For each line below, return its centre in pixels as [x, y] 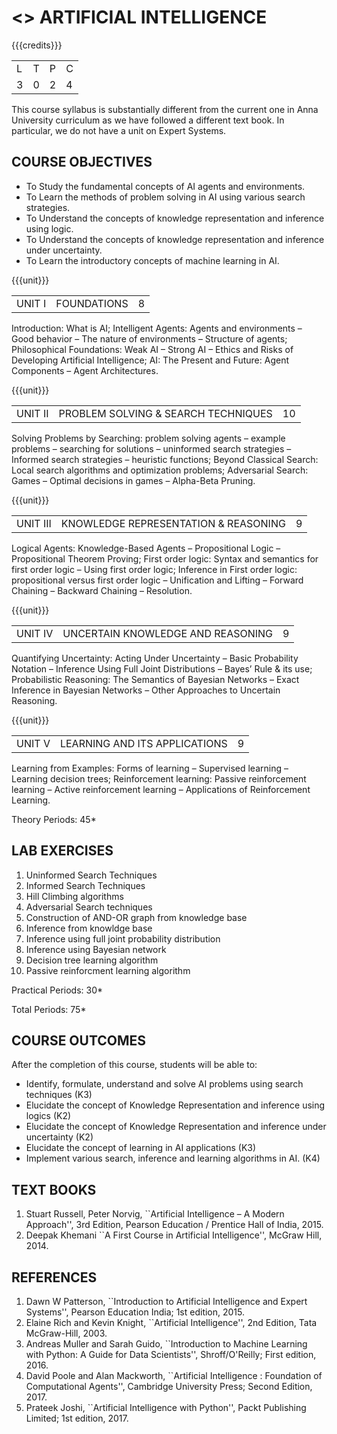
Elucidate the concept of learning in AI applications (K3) [141, 1148]
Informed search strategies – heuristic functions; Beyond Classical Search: [165, 459]
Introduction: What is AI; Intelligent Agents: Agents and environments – [157, 328]
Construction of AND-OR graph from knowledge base [136, 917]
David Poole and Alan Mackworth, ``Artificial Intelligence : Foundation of [174, 1375]
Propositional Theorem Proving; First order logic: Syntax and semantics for [165, 558]
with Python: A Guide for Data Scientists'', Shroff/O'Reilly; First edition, [171, 1354]
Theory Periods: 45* [54, 819]
